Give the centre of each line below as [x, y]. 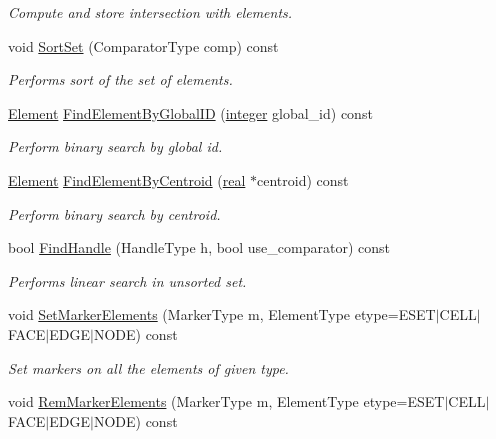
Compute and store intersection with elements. [150, 12]
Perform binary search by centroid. [114, 213]
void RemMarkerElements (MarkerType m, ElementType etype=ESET [226, 401]
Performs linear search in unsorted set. [127, 280]
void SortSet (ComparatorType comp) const [143, 45]
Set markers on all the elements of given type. [148, 367]
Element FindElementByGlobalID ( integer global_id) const [190, 112]
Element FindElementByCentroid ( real [127, 179]
